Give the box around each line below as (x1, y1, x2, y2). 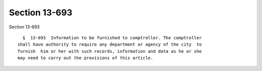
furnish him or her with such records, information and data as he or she (17, 48, 202, 54)
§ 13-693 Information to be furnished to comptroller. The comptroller (22, 35, 202, 40)
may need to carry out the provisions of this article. (17, 55, 153, 61)
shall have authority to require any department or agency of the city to (17, 42, 202, 47)
